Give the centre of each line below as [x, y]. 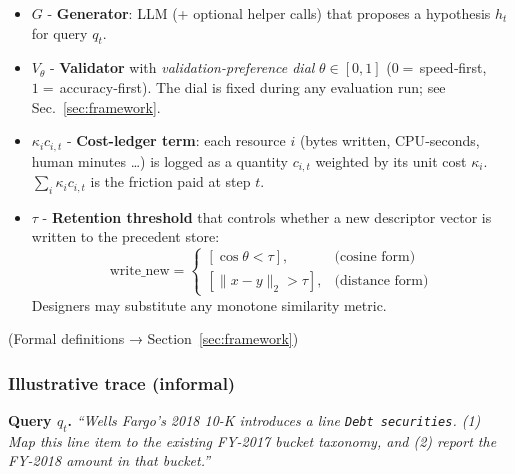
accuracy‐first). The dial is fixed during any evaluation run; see [252, 86]
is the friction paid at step [170, 181]
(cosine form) [375, 257]
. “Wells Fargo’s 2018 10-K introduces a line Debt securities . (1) [274, 420]
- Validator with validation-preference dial [182, 67]
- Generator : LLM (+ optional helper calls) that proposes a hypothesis [269, 13]
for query [59, 32]
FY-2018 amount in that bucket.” [109, 460]
